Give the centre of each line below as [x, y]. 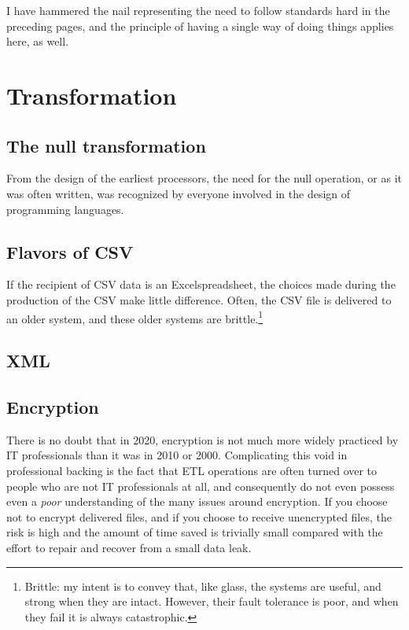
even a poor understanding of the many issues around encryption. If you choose [197, 501]
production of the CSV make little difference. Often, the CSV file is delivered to [199, 299]
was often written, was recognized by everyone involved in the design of [179, 193]
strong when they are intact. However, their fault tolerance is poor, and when [212, 601]
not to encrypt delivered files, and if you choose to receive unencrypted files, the [199, 516]
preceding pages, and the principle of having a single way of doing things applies [200, 26]
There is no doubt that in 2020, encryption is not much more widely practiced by [203, 439]
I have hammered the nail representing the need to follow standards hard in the [198, 10]
